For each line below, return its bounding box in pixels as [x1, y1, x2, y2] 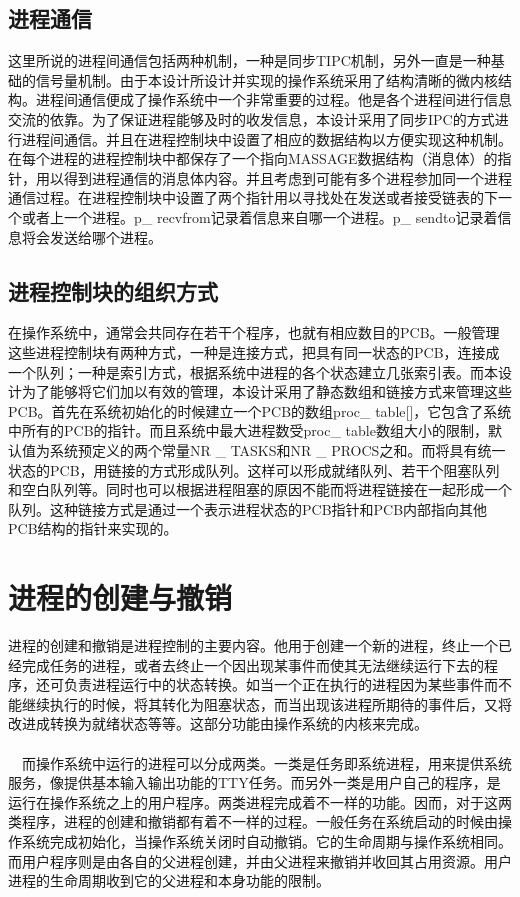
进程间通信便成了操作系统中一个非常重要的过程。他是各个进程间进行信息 [35, 89, 512, 110]
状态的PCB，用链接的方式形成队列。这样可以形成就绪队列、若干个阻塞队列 [8, 459, 500, 480]
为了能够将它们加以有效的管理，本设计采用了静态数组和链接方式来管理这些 [21, 381, 512, 402]
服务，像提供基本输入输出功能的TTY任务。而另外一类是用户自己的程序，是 [8, 772, 501, 793]
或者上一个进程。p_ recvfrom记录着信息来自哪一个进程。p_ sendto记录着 [21, 206, 498, 227]
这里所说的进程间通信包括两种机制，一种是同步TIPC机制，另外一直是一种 [8, 50, 491, 71]
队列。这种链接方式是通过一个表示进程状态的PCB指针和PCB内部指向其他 [8, 498, 488, 519]
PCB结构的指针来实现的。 [8, 518, 178, 539]
